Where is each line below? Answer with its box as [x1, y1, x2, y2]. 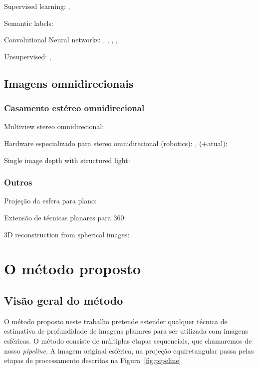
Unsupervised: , [4, 51, 51, 61]
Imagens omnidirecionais [4, 75, 134, 91]
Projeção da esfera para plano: [4, 195, 97, 206]
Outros [4, 176, 32, 188]
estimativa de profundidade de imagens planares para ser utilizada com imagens [4, 326, 248, 336]
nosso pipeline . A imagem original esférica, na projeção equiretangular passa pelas [4, 345, 254, 356]
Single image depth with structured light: [4, 155, 130, 165]
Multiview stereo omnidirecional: [4, 121, 104, 132]
